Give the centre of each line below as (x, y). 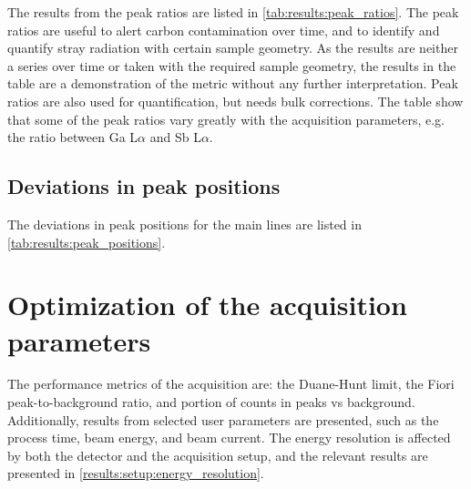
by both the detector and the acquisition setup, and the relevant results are (218, 455)
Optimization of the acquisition (207, 305)
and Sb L (175, 137)
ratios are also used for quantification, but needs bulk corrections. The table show (235, 101)
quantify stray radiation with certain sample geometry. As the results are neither (233, 48)
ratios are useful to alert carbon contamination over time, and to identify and (224, 30)
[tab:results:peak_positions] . (87, 242)
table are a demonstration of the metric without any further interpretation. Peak (233, 83)
